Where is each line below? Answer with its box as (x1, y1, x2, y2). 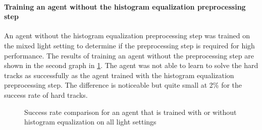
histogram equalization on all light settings (24, 116, 156, 127)
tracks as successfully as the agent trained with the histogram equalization (4, 70, 234, 80)
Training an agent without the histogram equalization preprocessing (4, 1, 246, 12)
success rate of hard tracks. (4, 89, 88, 100)
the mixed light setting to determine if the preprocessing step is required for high (4, 40, 255, 50)
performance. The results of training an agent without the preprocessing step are (4, 50, 254, 60)
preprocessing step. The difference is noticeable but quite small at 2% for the (4, 80, 242, 90)
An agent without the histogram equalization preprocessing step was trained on (4, 30, 250, 41)
